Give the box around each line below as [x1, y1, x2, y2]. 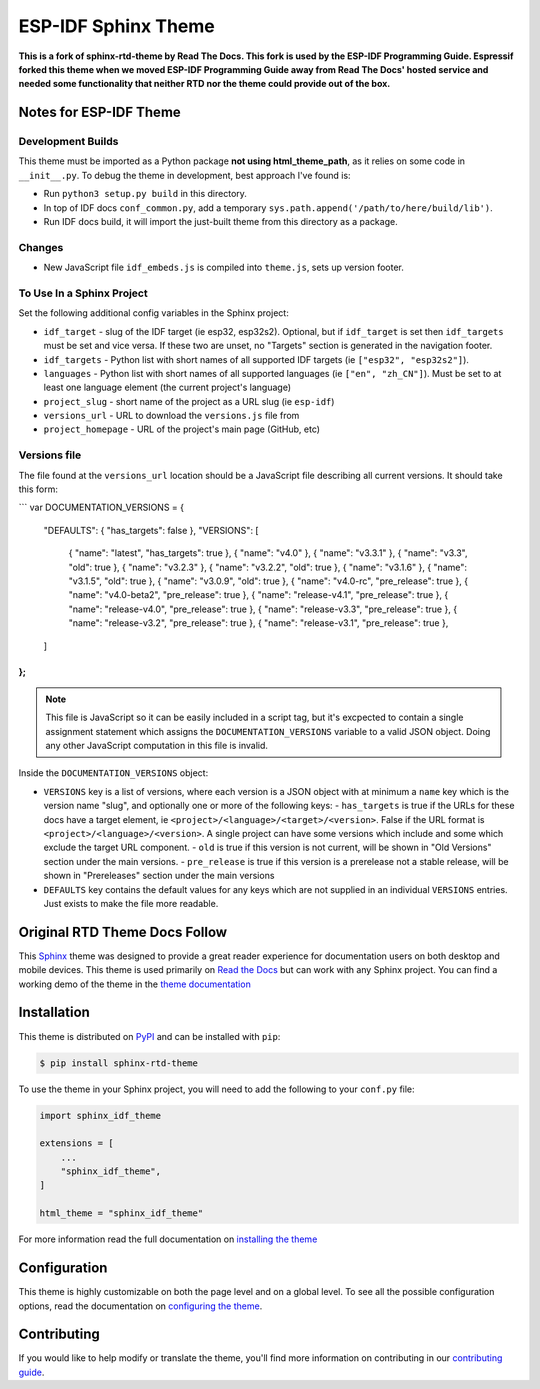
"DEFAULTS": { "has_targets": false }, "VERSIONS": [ [43, 524, 259, 536]
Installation [18, 1004, 90, 1021]
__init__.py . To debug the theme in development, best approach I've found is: [18, 169, 351, 181]
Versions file [18, 448, 82, 462]
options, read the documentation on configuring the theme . [18, 1300, 263, 1312]
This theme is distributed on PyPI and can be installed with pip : [18, 1030, 281, 1042]
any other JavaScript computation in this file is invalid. [45, 740, 269, 752]
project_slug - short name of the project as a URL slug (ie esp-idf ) [43, 395, 335, 407]
